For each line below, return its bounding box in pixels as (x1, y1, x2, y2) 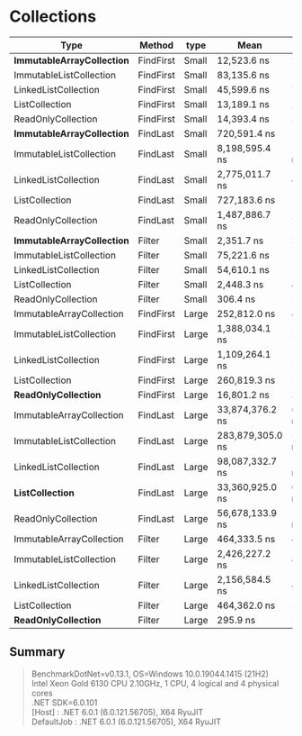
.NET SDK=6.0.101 (31, 696, 98, 708)
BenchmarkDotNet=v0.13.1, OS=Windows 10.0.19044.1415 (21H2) (31, 668, 270, 679)
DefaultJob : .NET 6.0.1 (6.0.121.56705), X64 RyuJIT (31, 716, 222, 727)
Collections (9, 6, 97, 27)
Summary (9, 644, 66, 659)
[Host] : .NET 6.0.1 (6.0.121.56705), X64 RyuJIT (31, 706, 204, 717)
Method (138, 39, 173, 51)
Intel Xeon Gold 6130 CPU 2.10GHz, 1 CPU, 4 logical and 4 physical (31, 677, 280, 688)
